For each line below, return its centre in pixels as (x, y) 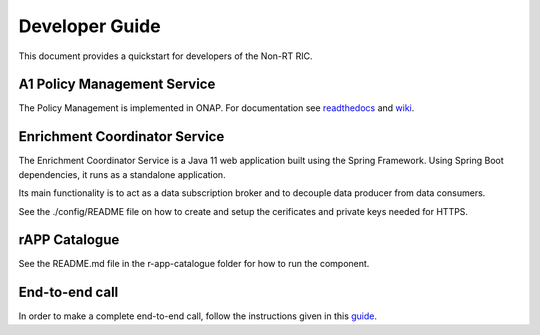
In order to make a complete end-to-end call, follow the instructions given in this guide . (197, 316)
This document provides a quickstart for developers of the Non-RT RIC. (166, 56)
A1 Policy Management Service (117, 84)
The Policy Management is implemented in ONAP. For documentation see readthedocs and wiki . (216, 108)
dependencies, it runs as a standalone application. (122, 174)
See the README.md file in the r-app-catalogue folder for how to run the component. (194, 264)
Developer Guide (89, 26)
